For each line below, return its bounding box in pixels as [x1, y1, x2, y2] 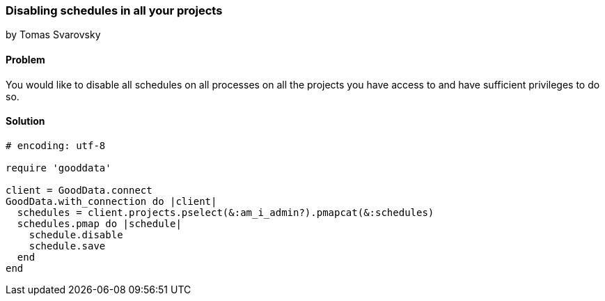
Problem [6, 53, 45, 65]
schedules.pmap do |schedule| [17, 217, 182, 229]
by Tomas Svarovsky [6, 29, 101, 41]
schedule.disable [29, 229, 123, 240]
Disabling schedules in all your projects [6, 3, 223, 17]
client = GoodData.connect [6, 184, 152, 196]
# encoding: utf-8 [6, 139, 106, 151]
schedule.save [29, 240, 106, 252]
